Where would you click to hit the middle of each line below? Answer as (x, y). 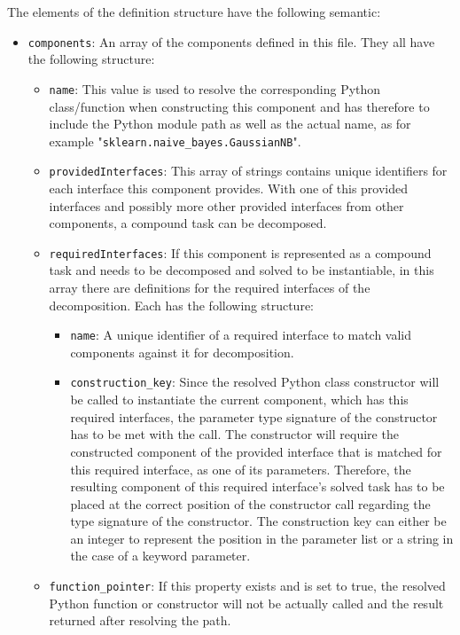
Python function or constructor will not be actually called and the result (246, 603)
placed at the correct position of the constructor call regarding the (250, 503)
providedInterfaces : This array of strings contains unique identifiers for (248, 171)
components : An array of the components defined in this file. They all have (231, 41)
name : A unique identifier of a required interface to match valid (241, 335)
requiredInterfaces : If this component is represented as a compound (240, 252)
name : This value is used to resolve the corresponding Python (215, 88)
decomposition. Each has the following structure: (182, 305)
